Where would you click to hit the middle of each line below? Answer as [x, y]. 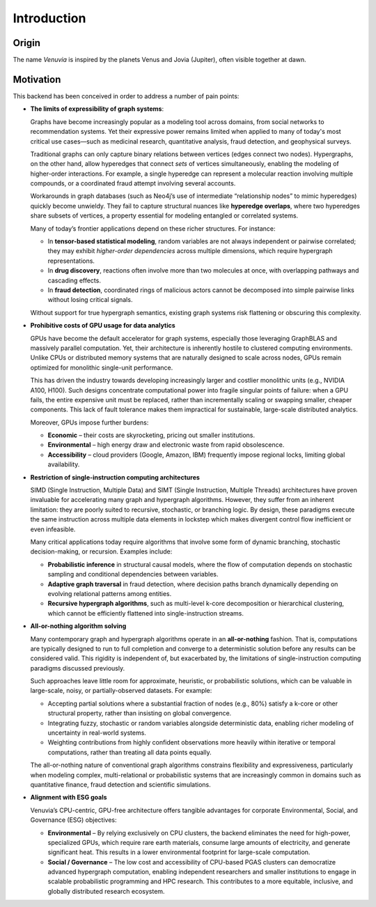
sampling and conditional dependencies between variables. [133, 574]
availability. [64, 464]
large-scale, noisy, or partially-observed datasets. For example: [121, 691]
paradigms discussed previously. [78, 668]
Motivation [37, 79]
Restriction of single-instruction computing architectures [115, 477]
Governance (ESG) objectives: [73, 820]
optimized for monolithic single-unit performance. [102, 367]
